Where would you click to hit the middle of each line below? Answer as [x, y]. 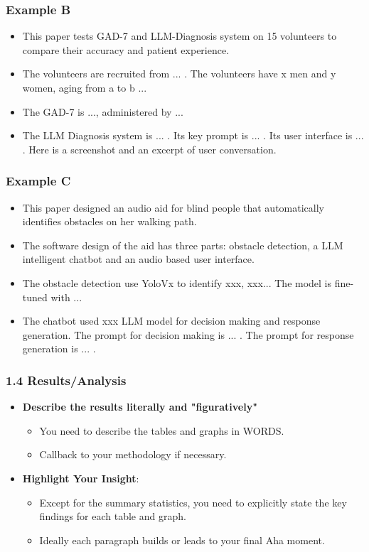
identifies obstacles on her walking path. [109, 221]
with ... [66, 297]
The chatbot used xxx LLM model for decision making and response [171, 321]
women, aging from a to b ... [85, 87]
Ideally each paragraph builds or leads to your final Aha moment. [182, 540]
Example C [38, 181]
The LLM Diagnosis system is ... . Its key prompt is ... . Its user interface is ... [193, 135]
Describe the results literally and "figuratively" [140, 407]
